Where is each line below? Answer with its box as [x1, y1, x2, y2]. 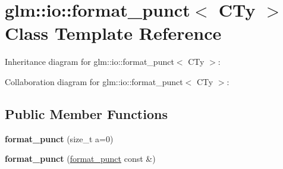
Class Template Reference [5, 21, 222, 45]
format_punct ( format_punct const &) [5, 152, 156, 165]
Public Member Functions [5, 104, 168, 123]
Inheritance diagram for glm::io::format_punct [5, 55, 174, 68]
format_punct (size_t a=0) [5, 132, 114, 145]
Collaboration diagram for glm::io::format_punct [5, 75, 183, 87]
